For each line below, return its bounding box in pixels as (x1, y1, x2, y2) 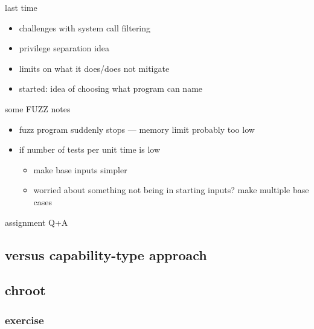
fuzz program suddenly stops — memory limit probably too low (19, 123, 255, 135)
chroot (5, 281, 46, 299)
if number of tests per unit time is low (19, 143, 161, 156)
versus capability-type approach (5, 245, 207, 264)
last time (5, 1, 37, 13)
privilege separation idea (19, 42, 109, 54)
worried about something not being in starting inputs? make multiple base (33, 184, 309, 196)
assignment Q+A (5, 216, 68, 228)
